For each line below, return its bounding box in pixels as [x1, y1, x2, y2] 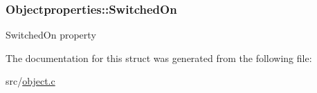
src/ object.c [6, 74, 55, 88]
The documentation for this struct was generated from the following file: [6, 50, 312, 65]
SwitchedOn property [6, 28, 96, 42]
